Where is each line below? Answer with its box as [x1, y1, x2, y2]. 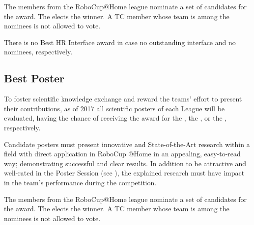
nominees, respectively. [4, 47, 73, 57]
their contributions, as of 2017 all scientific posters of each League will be [4, 103, 225, 113]
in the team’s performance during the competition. [4, 177, 157, 187]
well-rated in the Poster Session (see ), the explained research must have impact [4, 168, 245, 178]
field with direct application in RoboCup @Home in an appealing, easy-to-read [4, 149, 241, 159]
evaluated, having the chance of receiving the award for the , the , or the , [4, 113, 227, 123]
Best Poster [4, 71, 65, 86]
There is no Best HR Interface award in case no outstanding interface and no [4, 37, 236, 47]
